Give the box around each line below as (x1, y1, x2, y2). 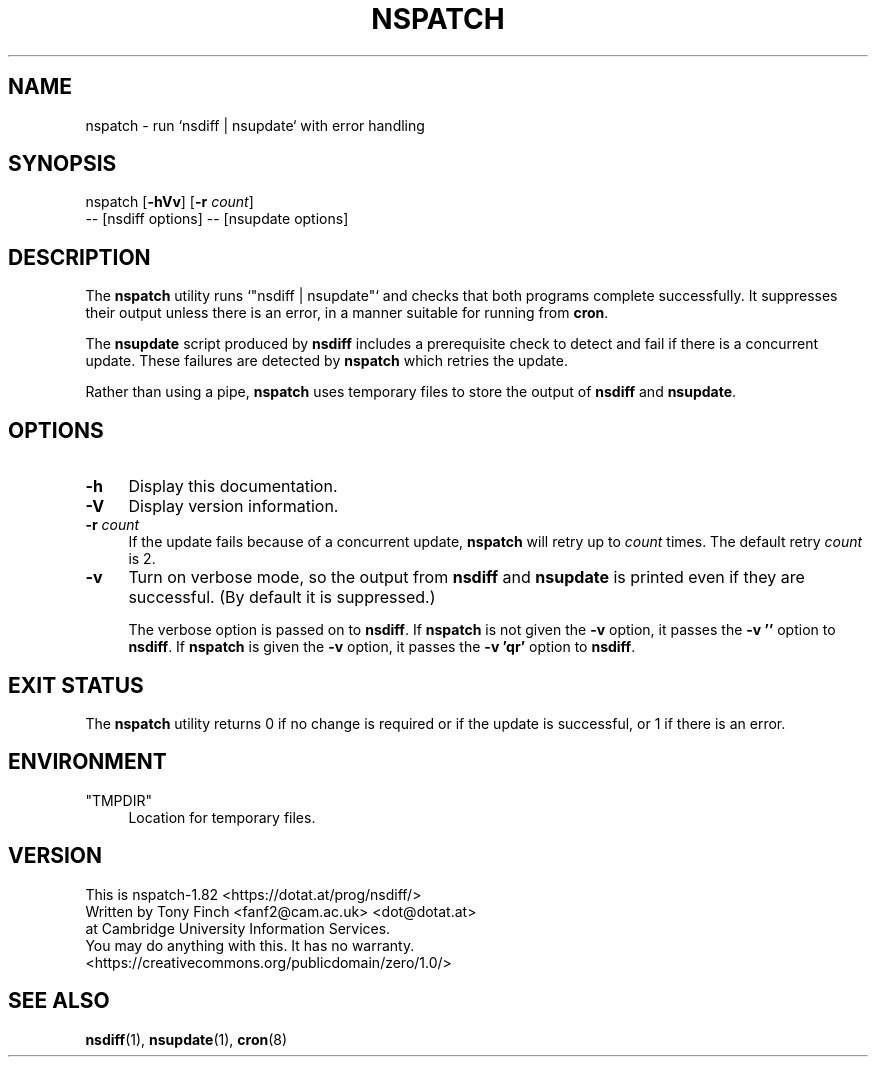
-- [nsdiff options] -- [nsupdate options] (85, 210, 349, 228)
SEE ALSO (8, 988, 110, 1014)
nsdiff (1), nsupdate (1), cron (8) (85, 1030, 288, 1048)
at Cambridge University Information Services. (85, 919, 391, 937)
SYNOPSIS (8, 151, 117, 177)
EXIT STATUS (8, 672, 144, 698)
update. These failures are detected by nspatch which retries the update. (85, 352, 569, 370)
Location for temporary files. (128, 808, 316, 826)
